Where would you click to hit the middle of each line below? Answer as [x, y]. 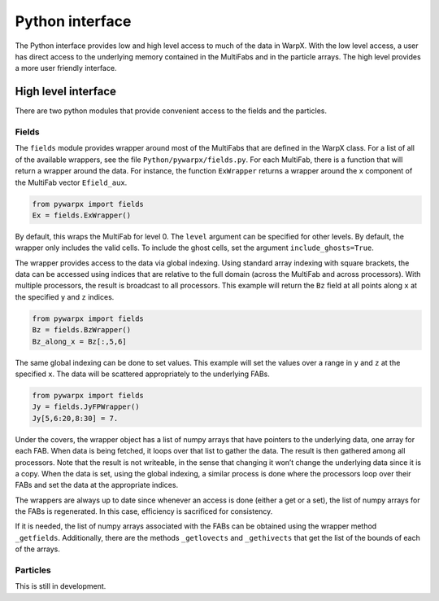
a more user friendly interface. [66, 68]
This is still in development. [61, 586]
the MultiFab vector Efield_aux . [71, 182]
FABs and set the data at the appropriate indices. [97, 485]
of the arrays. [38, 549]
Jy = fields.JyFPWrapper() [86, 407]
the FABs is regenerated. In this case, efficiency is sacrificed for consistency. [144, 511]
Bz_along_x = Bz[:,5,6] [80, 341]
